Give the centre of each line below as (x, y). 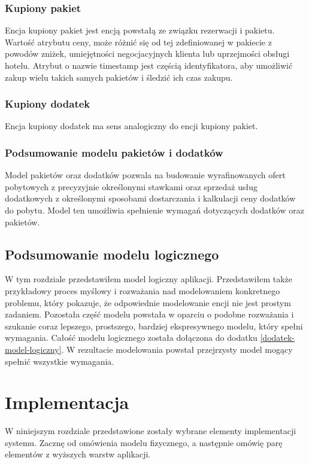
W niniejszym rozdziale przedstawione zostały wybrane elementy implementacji (151, 431)
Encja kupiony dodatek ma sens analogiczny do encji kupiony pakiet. (131, 126)
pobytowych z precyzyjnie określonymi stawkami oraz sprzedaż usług (131, 186)
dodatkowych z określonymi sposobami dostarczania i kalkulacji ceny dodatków (150, 198)
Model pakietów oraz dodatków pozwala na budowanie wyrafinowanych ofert (145, 175)
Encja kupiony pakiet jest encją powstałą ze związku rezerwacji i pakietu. (140, 30)
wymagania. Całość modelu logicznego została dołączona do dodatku (131, 338)
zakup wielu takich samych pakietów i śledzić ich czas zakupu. (119, 77)
